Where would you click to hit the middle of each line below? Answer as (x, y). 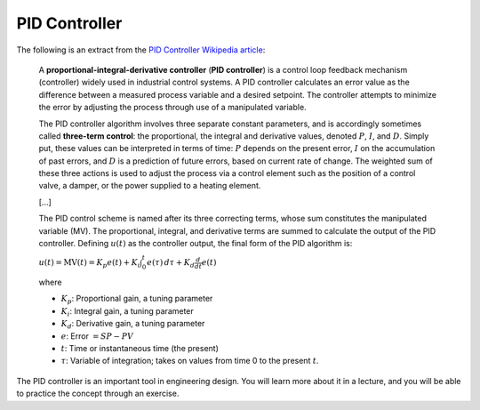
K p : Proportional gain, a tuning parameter (137, 300)
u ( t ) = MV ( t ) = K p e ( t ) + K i (89, 264)
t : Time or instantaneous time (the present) (140, 348)
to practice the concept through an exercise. (98, 394)
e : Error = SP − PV (97, 336)
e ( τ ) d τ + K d (171, 264)
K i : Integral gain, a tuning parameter (128, 312)
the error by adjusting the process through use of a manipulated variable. (172, 108)
